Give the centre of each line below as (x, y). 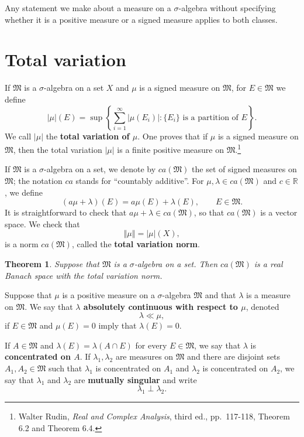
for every (151, 345)
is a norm (22, 244)
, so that (209, 212)
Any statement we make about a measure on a (88, 8)
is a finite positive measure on (171, 149)
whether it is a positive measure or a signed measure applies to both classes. (141, 19)
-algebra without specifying (227, 8)
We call (18, 136)
